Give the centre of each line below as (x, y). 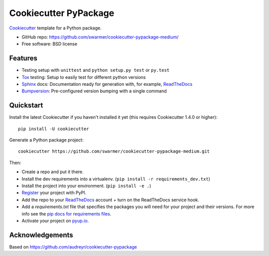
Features (23, 58)
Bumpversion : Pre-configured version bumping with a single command (94, 91)
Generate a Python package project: (46, 140)
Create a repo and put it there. (53, 172)
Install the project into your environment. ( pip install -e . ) (86, 186)
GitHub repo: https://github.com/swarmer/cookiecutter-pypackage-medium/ (100, 37)
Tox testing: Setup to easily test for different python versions (84, 77)
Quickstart (26, 106)
